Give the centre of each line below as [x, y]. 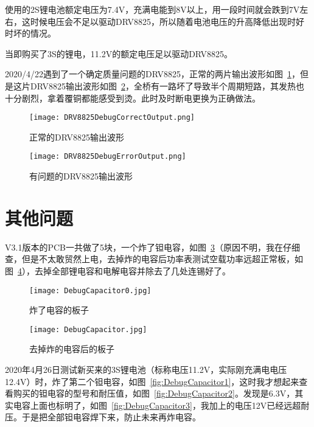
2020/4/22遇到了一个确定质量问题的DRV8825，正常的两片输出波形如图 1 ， [152, 74]
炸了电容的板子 [59, 310]
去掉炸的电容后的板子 [72, 349]
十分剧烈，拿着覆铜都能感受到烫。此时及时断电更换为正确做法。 [133, 98]
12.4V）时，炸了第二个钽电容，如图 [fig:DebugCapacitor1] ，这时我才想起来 [152, 381]
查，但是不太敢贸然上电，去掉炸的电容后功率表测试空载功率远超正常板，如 [154, 259]
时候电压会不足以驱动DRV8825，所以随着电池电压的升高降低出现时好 [167, 21]
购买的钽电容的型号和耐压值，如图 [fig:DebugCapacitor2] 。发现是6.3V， [154, 393]
